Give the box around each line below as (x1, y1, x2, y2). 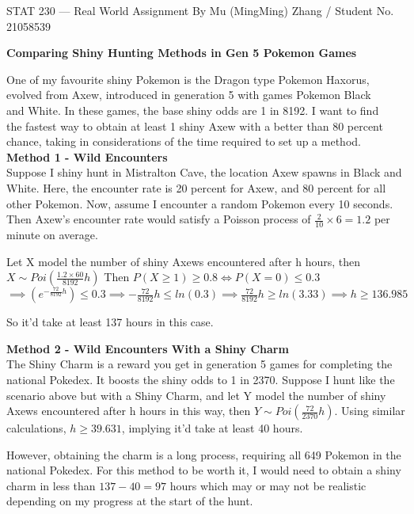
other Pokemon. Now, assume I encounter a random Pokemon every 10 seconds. (6, 195, 393, 211)
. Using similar (334, 402, 405, 419)
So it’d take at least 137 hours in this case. (6, 314, 214, 330)
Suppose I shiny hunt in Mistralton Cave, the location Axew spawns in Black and (6, 164, 402, 181)
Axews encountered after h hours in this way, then (6, 402, 251, 419)
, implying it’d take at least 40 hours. (121, 420, 303, 436)
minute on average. (6, 226, 98, 242)
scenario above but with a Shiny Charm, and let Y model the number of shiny (6, 386, 386, 403)
